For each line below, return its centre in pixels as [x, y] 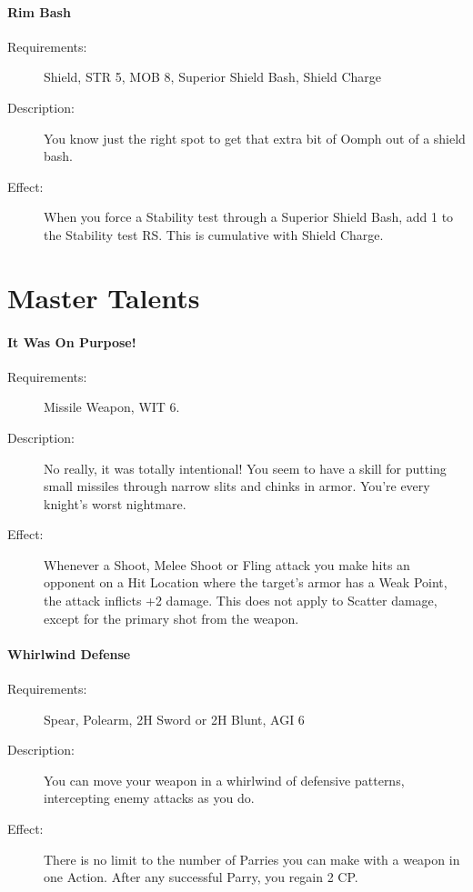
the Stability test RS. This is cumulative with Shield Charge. [214, 234]
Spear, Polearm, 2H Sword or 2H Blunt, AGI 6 [174, 719]
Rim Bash [39, 11]
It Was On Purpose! [72, 341]
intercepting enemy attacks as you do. [149, 798]
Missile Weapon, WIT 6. [112, 407]
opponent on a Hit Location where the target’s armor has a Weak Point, [246, 582]
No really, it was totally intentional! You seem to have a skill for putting [245, 468]
